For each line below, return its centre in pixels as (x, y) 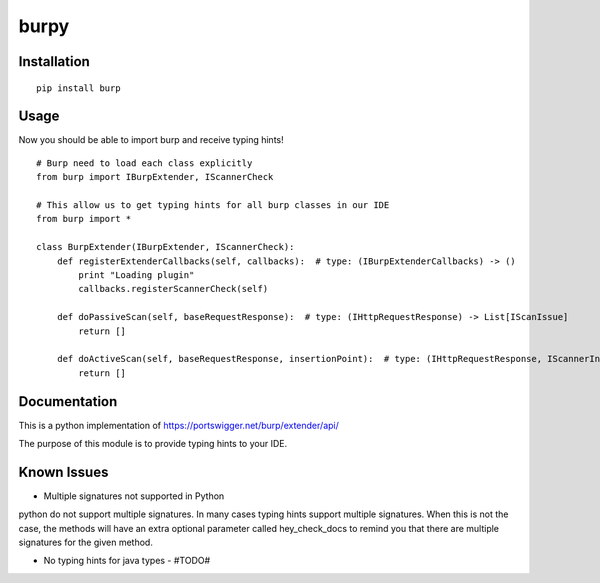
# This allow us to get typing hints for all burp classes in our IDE (213, 205)
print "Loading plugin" (136, 274)
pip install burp (78, 88)
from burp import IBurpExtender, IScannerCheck (155, 177)
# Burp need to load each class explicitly (144, 163)
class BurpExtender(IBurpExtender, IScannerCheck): (165, 247)
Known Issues (63, 471)
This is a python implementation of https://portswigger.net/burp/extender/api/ (178, 425)
